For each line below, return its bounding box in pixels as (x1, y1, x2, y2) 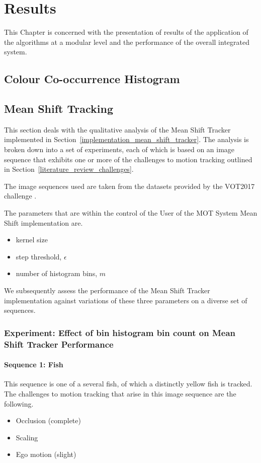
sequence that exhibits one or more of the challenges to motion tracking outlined (4, 154, 252, 164)
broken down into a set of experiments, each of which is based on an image (4, 144, 235, 155)
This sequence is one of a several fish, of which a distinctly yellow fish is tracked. (4, 378, 252, 389)
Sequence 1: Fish (4, 359, 63, 370)
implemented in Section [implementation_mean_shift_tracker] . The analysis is (4, 134, 249, 145)
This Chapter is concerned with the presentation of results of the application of (4, 27, 248, 37)
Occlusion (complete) (16, 415, 81, 426)
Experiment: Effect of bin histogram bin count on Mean (4, 326, 235, 339)
